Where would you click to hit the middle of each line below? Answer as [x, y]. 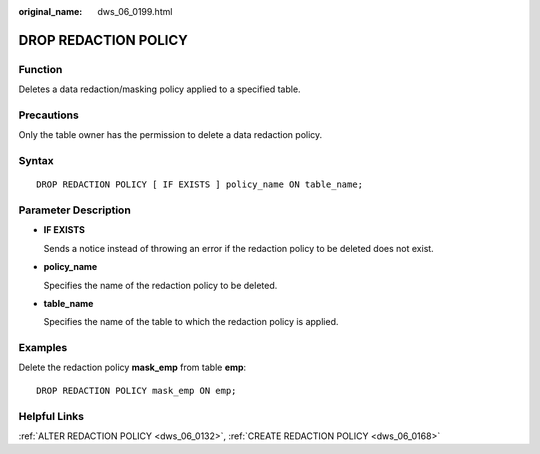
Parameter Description [75, 210]
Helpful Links [51, 416]
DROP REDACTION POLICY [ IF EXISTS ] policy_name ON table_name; [200, 184]
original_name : [50, 11]
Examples [43, 348]
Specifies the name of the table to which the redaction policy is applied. [191, 322]
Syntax [36, 161]
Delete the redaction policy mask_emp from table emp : [132, 367]
